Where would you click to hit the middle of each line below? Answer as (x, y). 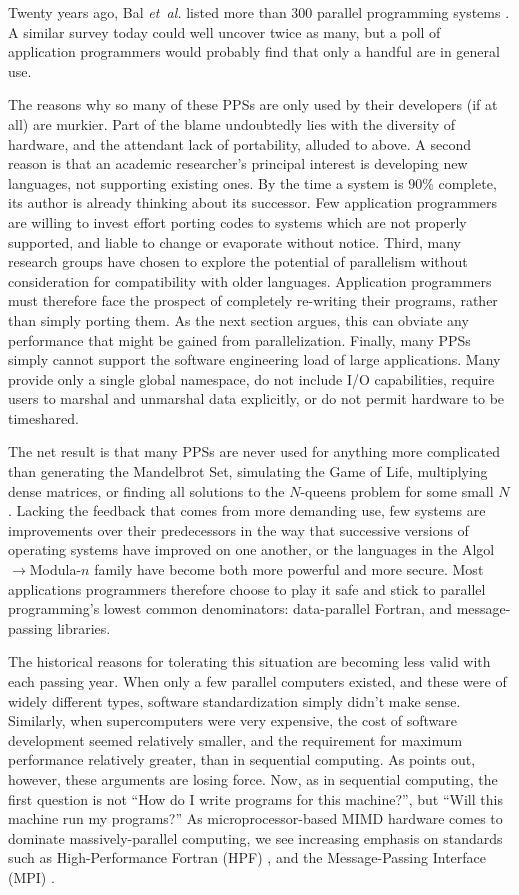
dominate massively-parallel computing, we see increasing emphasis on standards (255, 837)
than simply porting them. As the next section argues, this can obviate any (238, 319)
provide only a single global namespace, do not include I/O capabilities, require (251, 378)
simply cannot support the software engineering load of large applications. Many (254, 359)
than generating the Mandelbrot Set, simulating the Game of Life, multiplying (248, 471)
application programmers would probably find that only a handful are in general (254, 51)
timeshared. (43, 417)
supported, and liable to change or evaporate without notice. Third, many (234, 241)
